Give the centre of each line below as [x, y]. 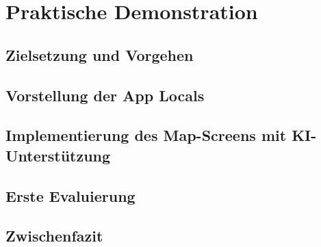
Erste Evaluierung [70, 195]
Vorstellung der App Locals [105, 95]
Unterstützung [58, 155]
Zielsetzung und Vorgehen [100, 54]
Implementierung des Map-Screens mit [146, 135]
